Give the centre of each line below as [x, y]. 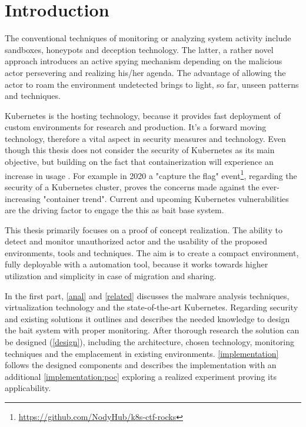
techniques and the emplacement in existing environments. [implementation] [142, 353]
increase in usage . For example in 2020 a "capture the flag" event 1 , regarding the [151, 174]
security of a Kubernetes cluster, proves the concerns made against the [132, 186]
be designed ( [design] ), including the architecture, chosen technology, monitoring [149, 342]
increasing [23, 198]
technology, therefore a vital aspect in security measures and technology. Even [145, 138]
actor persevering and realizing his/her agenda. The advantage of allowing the [145, 72]
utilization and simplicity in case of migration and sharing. [111, 276]
